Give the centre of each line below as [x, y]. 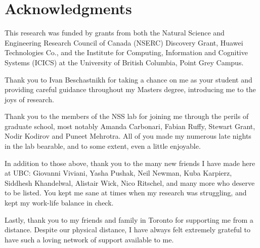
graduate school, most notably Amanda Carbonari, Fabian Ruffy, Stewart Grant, [130, 126]
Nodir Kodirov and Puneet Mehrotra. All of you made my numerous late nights [128, 136]
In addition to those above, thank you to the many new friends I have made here [130, 163]
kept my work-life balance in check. [59, 203]
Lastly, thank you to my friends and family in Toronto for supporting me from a [129, 219]
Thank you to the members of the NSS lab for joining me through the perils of [127, 116]
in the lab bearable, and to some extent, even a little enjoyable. [103, 146]
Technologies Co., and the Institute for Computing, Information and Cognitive [126, 52]
